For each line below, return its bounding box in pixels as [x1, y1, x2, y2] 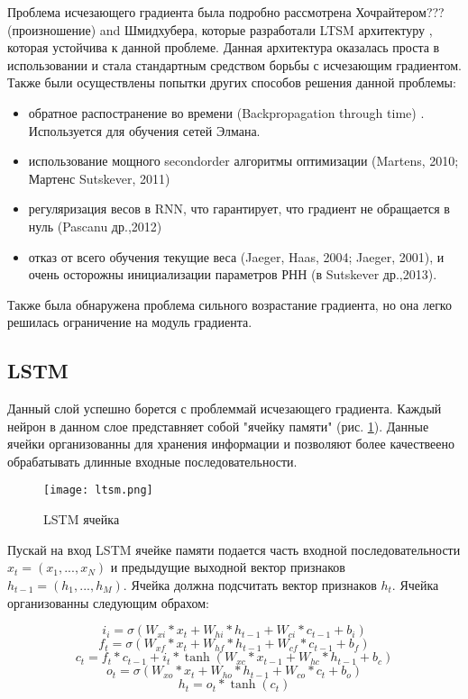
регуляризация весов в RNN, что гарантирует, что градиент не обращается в [28, 199, 450, 218]
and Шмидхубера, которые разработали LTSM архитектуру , [99, 20, 433, 39]
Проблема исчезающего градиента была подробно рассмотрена [7, 3, 352, 21]
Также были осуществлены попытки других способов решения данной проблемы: [7, 73, 456, 92]
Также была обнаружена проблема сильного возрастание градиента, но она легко [7, 295, 452, 313]
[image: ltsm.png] [43, 484, 153, 497]
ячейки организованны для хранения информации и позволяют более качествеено [7, 434, 455, 453]
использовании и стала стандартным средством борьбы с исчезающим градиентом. [7, 55, 462, 74]
